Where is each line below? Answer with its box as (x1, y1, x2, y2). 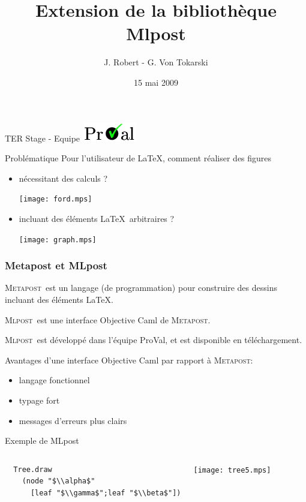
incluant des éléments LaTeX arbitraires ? (19, 212, 175, 224)
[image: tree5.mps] (193, 465, 271, 474)
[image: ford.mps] (19, 195, 92, 204)
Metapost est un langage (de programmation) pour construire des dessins (5, 281, 277, 294)
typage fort (19, 393, 60, 406)
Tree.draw (13, 465, 52, 474)
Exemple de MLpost (5, 434, 79, 447)
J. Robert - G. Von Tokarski (104, 56, 208, 68)
